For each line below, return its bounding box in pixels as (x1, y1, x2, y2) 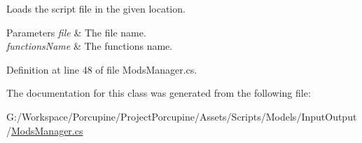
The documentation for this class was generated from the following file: (6, 86, 311, 100)
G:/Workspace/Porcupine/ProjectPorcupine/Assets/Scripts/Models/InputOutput (6, 109, 357, 123)
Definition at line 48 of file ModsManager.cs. (6, 62, 197, 76)
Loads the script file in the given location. (6, 1, 186, 15)
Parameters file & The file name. (6, 25, 146, 39)
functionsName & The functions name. (6, 39, 173, 53)
